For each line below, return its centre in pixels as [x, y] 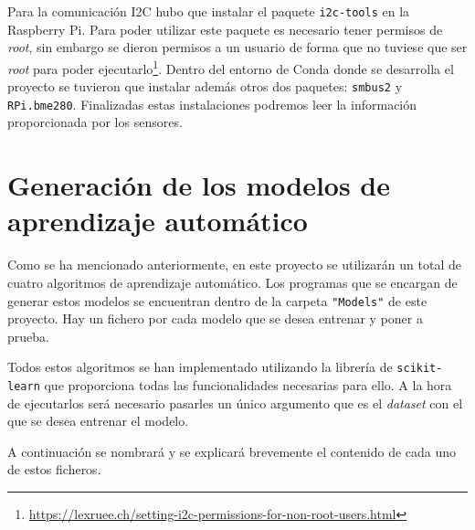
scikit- [420, 369]
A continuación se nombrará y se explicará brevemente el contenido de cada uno [232, 451]
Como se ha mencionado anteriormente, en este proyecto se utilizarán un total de [234, 265]
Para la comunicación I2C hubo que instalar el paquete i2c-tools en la [209, 11]
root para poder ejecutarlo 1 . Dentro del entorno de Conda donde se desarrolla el [231, 67]
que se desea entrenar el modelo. [98, 421]
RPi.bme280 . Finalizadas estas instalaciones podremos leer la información [212, 104]
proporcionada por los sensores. [95, 122]
